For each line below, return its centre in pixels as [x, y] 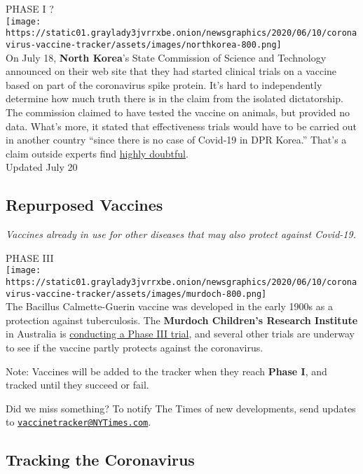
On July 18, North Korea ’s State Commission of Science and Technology [166, 57]
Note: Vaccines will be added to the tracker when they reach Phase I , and [166, 371]
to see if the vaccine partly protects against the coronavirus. [135, 348]
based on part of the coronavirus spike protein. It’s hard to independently [164, 84]
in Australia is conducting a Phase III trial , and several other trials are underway [180, 334]
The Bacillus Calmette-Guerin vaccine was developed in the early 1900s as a [169, 306]
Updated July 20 [42, 167]
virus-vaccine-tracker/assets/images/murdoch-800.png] [136, 294]
